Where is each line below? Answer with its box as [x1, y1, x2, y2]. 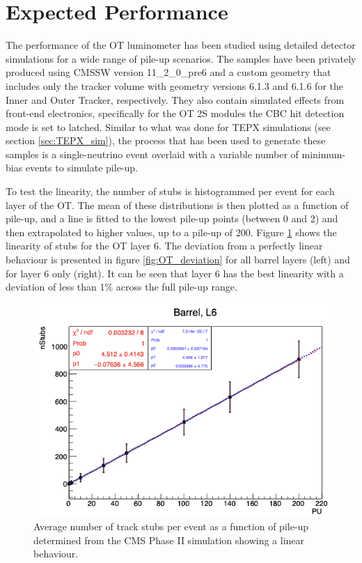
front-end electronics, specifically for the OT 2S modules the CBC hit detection [6, 106, 345, 121]
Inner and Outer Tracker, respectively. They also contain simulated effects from [6, 92, 345, 107]
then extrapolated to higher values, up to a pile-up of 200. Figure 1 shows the [6, 224, 337, 239]
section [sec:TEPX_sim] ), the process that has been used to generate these [6, 133, 326, 148]
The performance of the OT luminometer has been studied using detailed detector [6, 38, 356, 52]
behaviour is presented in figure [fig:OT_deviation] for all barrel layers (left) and [6, 252, 350, 267]
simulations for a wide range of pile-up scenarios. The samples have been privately [6, 51, 356, 65]
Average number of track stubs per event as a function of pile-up [33, 518, 309, 533]
